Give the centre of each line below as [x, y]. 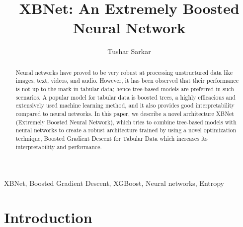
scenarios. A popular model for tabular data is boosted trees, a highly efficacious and [125, 97]
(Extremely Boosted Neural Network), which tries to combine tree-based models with [126, 122]
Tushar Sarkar [129, 51]
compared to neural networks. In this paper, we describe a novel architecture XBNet [125, 113]
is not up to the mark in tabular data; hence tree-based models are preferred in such [125, 89]
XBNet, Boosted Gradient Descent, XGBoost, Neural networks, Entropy [114, 183]
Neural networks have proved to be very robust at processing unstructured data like [124, 72]
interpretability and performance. [59, 146]
